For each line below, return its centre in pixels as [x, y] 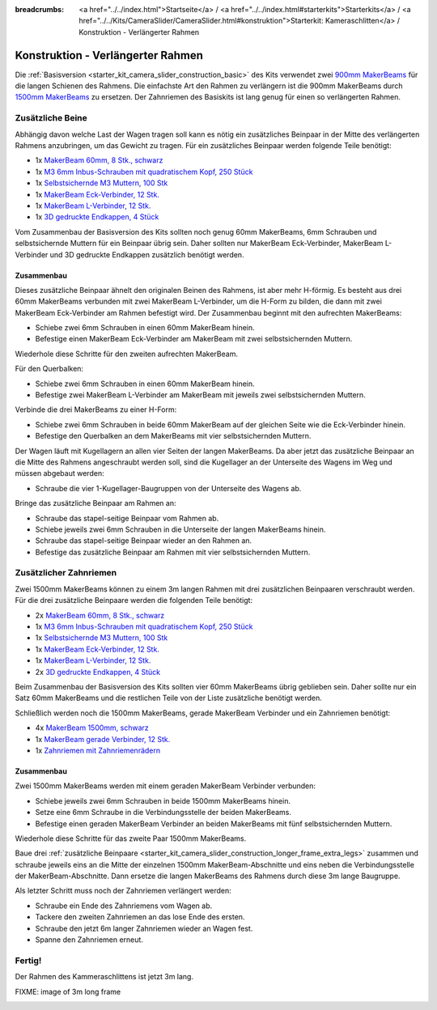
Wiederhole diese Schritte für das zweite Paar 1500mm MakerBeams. [131, 838]
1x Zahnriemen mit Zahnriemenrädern [98, 750]
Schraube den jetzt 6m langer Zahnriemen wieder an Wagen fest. [144, 928]
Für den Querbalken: [49, 369]
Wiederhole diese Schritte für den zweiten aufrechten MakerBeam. [127, 354]
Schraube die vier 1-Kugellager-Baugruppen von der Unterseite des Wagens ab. [168, 488]
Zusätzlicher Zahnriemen [66, 573]
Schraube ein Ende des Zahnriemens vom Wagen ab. [124, 906]
